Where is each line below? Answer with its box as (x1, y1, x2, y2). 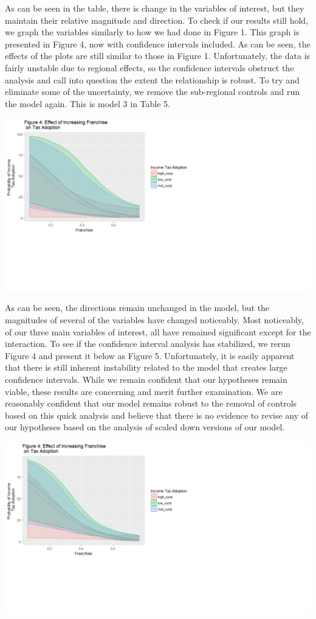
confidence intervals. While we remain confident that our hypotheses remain (5, 373, 287, 385)
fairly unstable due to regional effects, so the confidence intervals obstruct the (5, 61, 294, 74)
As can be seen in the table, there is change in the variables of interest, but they (5, 2, 304, 14)
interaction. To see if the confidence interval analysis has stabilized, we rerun (5, 337, 290, 350)
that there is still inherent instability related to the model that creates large (5, 361, 287, 374)
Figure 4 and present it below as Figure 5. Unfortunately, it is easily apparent (5, 349, 295, 362)
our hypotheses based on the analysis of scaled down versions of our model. (5, 421, 285, 433)
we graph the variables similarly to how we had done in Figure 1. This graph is (5, 26, 300, 38)
